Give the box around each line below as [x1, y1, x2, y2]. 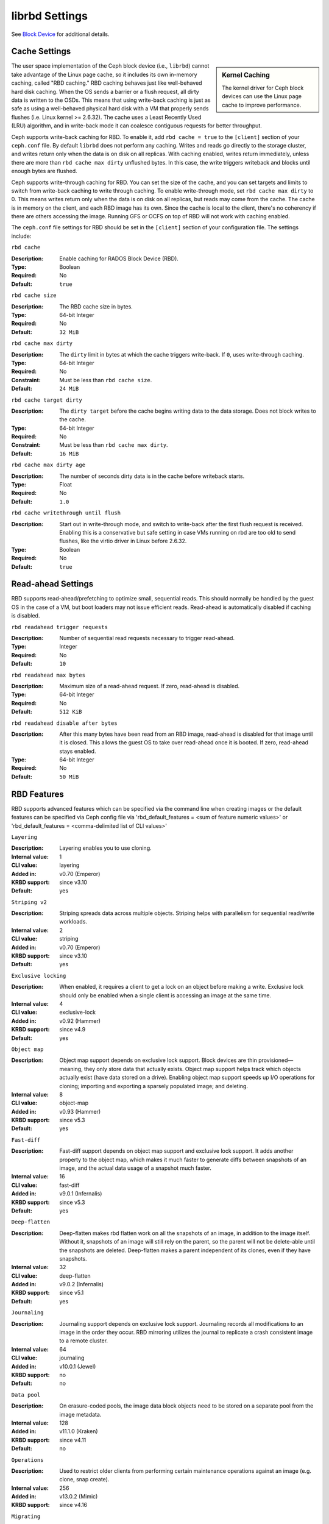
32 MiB [59, 329, 79, 335]
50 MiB [59, 773, 79, 780]
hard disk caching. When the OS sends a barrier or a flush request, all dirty [11, 88, 199, 95]
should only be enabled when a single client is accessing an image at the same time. [59, 991, 271, 999]
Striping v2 [11, 899, 47, 905]
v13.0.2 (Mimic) [59, 1493, 98, 1500]
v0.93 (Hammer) [59, 1108, 101, 1115]
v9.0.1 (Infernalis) [59, 1190, 102, 1197]
